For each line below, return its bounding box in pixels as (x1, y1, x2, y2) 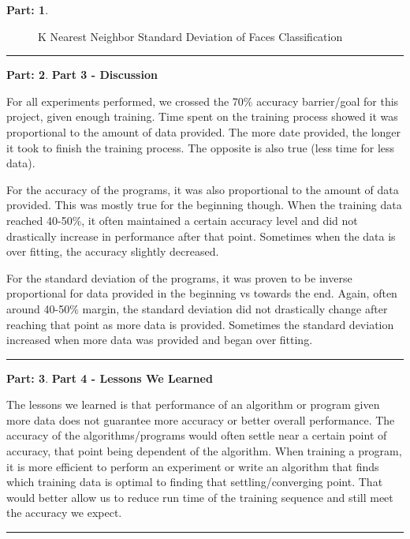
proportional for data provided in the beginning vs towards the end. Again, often (6, 285, 397, 301)
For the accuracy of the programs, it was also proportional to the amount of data (6, 181, 399, 197)
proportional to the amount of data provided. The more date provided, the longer (6, 123, 401, 140)
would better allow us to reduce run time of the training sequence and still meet (6, 488, 393, 505)
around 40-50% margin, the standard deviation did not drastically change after (6, 300, 388, 316)
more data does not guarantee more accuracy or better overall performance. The (6, 411, 395, 428)
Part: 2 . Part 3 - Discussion (6, 66, 158, 83)
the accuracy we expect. (6, 504, 122, 521)
